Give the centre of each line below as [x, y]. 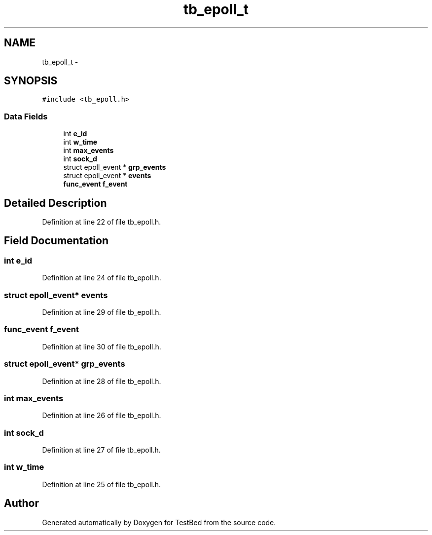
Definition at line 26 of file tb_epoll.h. [102, 416]
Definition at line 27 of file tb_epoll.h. [101, 450]
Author [21, 503]
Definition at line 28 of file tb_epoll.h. [102, 381]
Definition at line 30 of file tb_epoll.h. [102, 346]
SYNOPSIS [31, 81]
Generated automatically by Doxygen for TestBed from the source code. [159, 522]
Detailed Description [55, 203]
